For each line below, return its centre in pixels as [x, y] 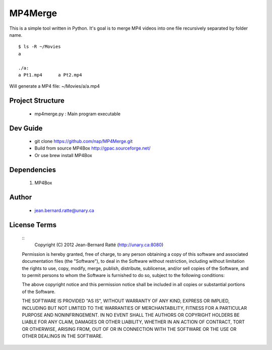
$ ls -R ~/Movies [40, 47]
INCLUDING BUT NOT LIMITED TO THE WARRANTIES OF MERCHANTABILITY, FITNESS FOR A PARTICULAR [134, 308]
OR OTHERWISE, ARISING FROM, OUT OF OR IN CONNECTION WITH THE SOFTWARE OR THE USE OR [129, 329]
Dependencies [33, 169]
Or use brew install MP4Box [63, 155]
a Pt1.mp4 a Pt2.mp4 [50, 75]
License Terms [33, 225]
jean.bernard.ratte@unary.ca [64, 210]
